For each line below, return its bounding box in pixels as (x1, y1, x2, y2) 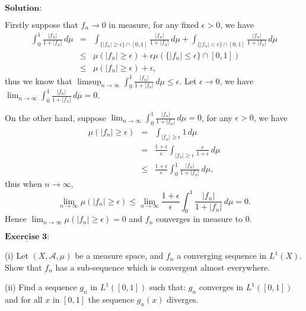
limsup (77, 77, 101, 86)
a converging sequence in (177, 249, 267, 262)
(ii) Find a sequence (5, 281, 77, 293)
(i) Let (5, 249, 28, 262)
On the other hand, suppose (5, 111, 106, 123)
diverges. (167, 293, 199, 306)
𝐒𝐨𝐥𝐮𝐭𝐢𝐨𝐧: (5, 4, 42, 12)
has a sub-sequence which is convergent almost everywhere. (55, 261, 270, 273)
